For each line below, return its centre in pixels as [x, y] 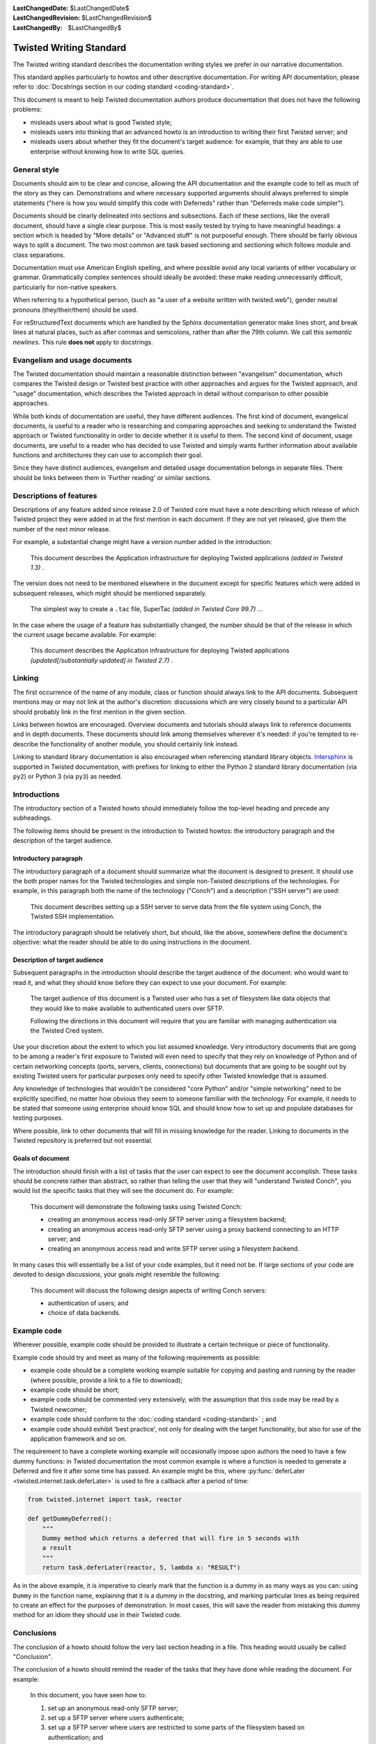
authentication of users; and [88, 1303]
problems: [27, 110]
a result [57, 1548]
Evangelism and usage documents [72, 360]
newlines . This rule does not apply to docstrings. [83, 342]
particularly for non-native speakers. [65, 287]
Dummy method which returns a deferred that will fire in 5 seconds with [171, 1539]
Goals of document [41, 1159]
